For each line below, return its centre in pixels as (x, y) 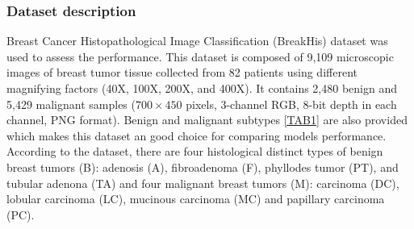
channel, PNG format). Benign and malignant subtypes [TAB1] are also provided (207, 120)
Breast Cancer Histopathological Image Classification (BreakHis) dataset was (197, 41)
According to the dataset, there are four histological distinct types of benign (195, 151)
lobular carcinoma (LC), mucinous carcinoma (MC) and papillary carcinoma (196, 199)
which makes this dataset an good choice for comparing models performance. (197, 135)
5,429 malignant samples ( (71, 104)
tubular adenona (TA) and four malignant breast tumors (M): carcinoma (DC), (203, 183)
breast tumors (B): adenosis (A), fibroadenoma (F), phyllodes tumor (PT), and (203, 167)
